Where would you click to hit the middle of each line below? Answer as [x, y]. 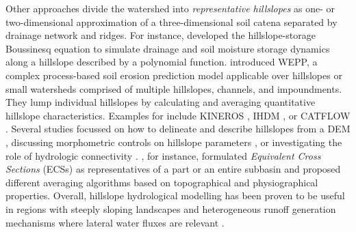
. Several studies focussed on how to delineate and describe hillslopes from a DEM [178, 129]
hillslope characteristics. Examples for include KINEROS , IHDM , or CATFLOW [178, 115]
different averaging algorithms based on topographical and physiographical [162, 182]
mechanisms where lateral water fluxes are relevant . [115, 222]
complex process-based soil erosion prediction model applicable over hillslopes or [174, 75]
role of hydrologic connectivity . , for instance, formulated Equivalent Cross [163, 155]
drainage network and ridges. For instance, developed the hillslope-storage [161, 35]
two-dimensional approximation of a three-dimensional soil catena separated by [171, 21]
